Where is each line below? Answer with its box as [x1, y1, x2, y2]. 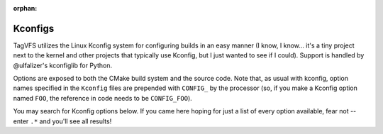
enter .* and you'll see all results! [13, 117, 112, 125]
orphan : [13, 4, 38, 12]
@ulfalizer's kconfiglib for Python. [13, 61, 113, 69]
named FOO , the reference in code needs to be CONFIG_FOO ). [13, 94, 193, 102]
